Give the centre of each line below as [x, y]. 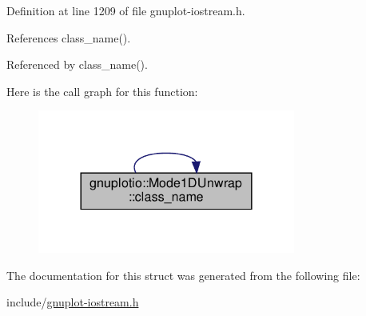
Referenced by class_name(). [77, 64]
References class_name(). [69, 37]
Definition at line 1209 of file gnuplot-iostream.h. [126, 10]
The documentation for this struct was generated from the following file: [183, 275]
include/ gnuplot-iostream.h [73, 302]
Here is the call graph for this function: [102, 91]
